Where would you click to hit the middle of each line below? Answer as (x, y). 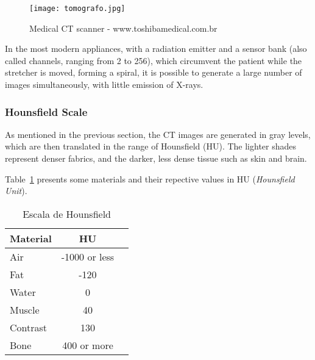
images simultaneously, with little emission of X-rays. (104, 85)
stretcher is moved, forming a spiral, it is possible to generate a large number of (154, 72)
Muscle (25, 309)
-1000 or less (88, 256)
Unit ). (16, 191)
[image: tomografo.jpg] (77, 9)
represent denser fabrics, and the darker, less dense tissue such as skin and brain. (156, 158)
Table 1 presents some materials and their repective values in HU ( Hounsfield (150, 178)
